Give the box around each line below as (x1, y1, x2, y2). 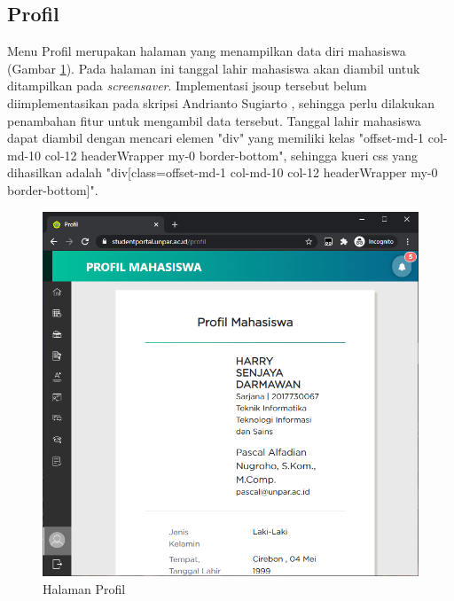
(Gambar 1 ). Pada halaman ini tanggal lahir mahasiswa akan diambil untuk (7, 59, 420, 77)
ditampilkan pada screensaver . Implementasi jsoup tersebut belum (7, 76, 367, 95)
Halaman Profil (43, 580, 126, 598)
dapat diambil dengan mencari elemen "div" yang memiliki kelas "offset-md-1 (7, 129, 425, 147)
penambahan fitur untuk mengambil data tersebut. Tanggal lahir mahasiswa (7, 111, 421, 129)
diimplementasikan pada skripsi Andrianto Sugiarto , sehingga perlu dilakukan (7, 93, 435, 112)
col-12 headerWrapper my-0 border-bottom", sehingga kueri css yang (44, 145, 419, 164)
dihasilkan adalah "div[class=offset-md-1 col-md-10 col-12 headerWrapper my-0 (7, 163, 438, 182)
